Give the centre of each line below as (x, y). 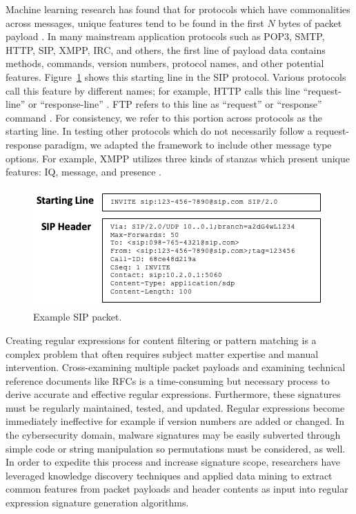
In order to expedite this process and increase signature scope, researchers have (173, 462)
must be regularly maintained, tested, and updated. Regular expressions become (175, 407)
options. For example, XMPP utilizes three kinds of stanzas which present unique (178, 158)
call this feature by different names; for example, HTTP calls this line (153, 90)
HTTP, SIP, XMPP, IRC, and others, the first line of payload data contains (166, 49)
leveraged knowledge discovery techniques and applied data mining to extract (169, 475)
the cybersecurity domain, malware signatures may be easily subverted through (173, 435)
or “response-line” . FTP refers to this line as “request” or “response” (175, 104)
